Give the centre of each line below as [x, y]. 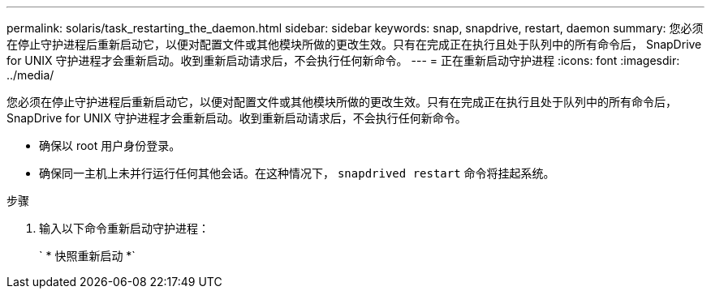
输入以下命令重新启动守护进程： [124, 228]
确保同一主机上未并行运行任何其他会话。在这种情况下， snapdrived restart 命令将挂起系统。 [297, 173]
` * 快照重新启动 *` [87, 256]
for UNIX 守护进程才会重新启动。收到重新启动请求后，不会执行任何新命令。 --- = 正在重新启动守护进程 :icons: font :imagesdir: [343, 60]
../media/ [30, 75]
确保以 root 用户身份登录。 [110, 145]
